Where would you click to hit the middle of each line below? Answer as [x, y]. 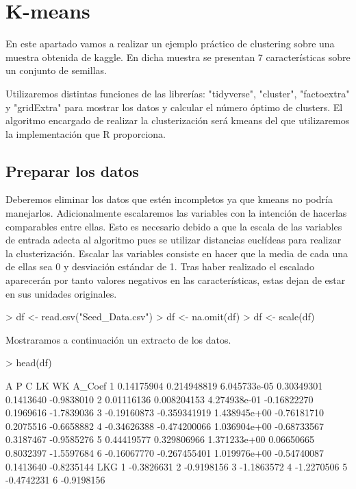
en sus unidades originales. [61, 293]
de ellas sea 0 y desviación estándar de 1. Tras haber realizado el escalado [160, 266]
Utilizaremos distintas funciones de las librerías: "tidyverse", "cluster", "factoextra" [178, 93]
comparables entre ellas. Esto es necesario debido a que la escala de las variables [174, 226]
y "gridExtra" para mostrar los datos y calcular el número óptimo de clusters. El [174, 107]
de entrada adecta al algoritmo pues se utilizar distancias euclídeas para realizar [174, 240]
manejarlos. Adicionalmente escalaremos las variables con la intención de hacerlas [176, 213]
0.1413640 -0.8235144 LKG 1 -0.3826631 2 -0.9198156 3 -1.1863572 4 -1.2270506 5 [177, 466]
